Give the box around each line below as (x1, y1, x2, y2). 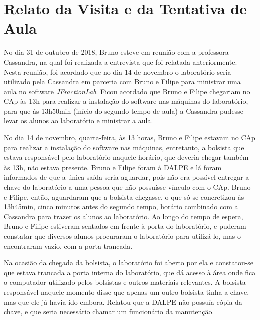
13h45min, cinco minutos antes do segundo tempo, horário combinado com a (4, 201, 238, 212)
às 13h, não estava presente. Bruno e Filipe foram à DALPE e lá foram (4, 162, 222, 172)
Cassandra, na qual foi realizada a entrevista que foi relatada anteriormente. (4, 56, 237, 67)
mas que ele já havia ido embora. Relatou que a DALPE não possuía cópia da (4, 296, 242, 307)
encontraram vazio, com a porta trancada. (4, 240, 133, 251)
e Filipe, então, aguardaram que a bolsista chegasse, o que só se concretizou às (4, 191, 244, 202)
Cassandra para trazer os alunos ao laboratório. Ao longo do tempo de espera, (4, 211, 243, 221)
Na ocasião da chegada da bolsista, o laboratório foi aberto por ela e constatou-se (4, 257, 254, 268)
